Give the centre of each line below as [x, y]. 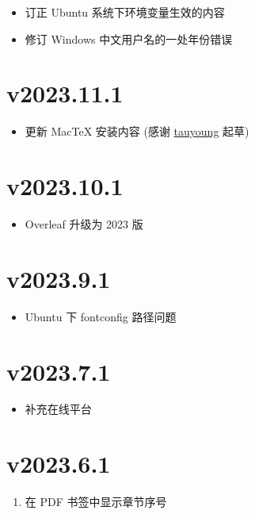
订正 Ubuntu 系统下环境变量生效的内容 [125, 12]
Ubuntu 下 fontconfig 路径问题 [101, 316]
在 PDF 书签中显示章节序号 [96, 502]
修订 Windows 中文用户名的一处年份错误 [129, 38]
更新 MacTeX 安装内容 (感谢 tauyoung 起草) [137, 131]
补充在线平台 [58, 409]
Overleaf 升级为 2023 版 [84, 224]
